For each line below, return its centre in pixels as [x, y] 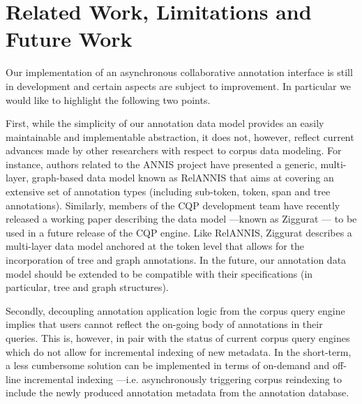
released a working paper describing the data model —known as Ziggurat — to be [181, 219]
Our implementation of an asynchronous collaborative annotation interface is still [179, 72]
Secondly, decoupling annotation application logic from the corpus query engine [175, 310]
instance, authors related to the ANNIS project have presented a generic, [161, 164]
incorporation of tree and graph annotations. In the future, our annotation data [176, 260]
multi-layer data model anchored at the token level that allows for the [155, 246]
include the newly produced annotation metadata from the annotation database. [178, 392]
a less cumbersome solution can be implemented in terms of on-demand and [168, 365]
